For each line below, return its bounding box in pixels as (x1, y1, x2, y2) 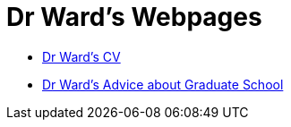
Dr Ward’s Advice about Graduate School (42, 76, 284, 92)
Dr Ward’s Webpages (6, 2, 262, 32)
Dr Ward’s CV (42, 48, 121, 64)
